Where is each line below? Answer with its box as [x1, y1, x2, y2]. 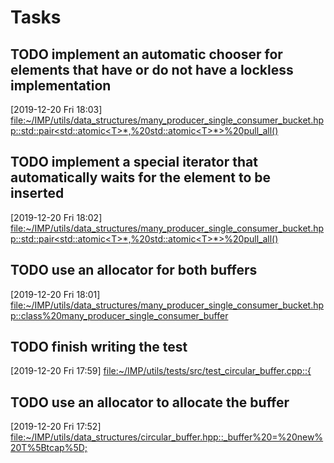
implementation [10, 77, 112, 94]
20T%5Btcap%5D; [10, 442, 88, 454]
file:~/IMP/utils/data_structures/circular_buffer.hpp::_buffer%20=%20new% [10, 431, 324, 443]
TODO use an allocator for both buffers [10, 262, 258, 279]
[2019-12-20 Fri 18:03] [10, 104, 103, 115]
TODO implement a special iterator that [10, 154, 258, 171]
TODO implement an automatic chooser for [10, 46, 283, 63]
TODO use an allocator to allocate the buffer [10, 394, 290, 411]
